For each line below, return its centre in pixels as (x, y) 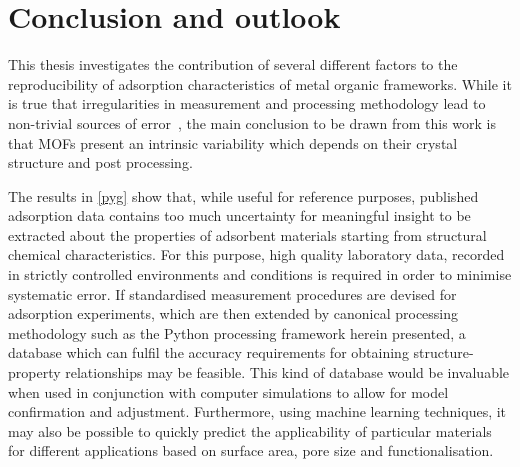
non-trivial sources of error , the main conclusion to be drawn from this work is (252, 122)
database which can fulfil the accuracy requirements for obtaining (208, 352)
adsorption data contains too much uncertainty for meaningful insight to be (239, 215)
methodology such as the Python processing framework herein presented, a (237, 332)
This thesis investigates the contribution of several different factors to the (233, 64)
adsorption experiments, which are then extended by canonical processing (233, 313)
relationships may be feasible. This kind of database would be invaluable (287, 372)
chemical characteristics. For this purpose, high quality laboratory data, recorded (256, 254)
